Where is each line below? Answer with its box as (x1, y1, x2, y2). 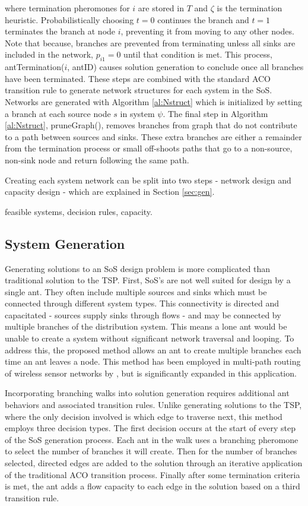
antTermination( (5, 61, 65, 73)
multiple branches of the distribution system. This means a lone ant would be (5, 320, 287, 333)
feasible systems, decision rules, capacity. (5, 205, 153, 217)
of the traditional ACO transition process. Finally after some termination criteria (5, 468, 300, 480)
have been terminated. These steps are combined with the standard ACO (5, 72, 271, 84)
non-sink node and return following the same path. (5, 153, 189, 166)
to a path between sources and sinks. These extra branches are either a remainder (5, 130, 302, 143)
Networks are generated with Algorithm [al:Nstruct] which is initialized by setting (5, 95, 303, 107)
